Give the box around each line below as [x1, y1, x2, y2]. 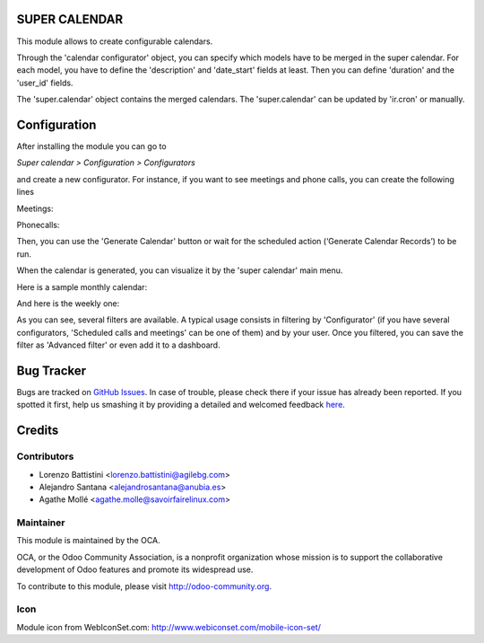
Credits [16, 423, 59, 438]
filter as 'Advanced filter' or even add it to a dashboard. [16, 339, 220, 350]
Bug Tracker [16, 363, 87, 378]
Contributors [16, 450, 74, 462]
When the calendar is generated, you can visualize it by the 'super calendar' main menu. [16, 265, 343, 276]
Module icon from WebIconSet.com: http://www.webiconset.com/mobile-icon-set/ [16, 621, 322, 632]
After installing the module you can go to [16, 140, 167, 152]
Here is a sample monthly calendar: [16, 281, 148, 292]
